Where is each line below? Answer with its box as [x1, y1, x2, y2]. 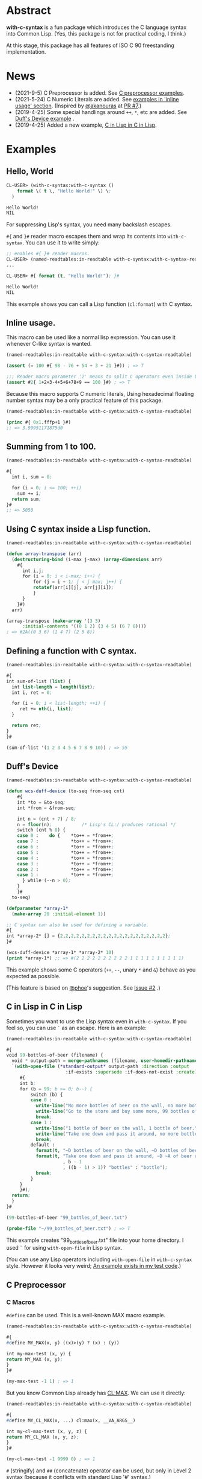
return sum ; [11, 496, 42, 502]
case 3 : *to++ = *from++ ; [17, 860, 114, 867]
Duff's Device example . [14, 115, 75, 122]
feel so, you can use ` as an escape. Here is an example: [6, 1024, 147, 1031]
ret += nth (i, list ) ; [19, 706, 74, 712]
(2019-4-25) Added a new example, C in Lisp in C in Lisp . [14, 121, 158, 129]
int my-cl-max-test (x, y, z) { [6, 1428, 87, 1434]
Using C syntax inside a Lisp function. [6, 524, 151, 534]
